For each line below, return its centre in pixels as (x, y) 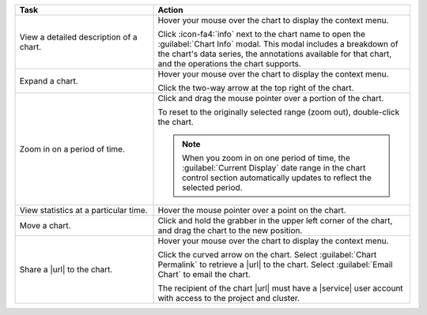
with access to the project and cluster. (229, 298)
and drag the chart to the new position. (230, 231)
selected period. (212, 187)
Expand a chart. (49, 81)
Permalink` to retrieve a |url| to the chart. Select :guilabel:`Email (275, 264)
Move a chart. (45, 225)
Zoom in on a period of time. (72, 149)
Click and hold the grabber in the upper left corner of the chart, (275, 221)
